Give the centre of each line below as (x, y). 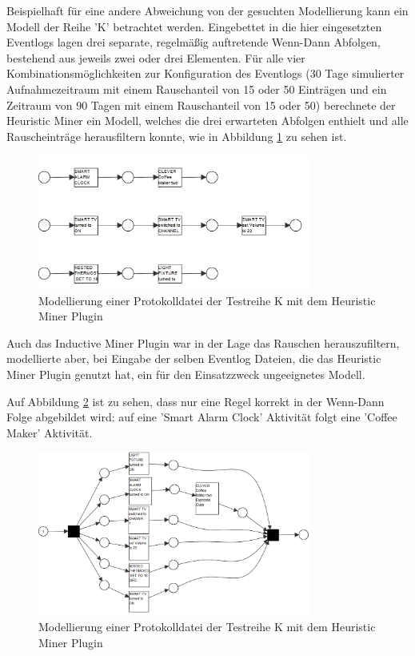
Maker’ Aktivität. (50, 432)
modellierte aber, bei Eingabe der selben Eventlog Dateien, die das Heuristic (194, 358)
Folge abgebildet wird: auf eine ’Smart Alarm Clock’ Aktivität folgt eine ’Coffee (202, 417)
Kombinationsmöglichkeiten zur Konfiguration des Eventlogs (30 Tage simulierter (206, 73)
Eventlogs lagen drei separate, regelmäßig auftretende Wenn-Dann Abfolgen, (194, 42)
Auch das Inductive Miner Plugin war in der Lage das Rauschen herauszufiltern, (203, 342)
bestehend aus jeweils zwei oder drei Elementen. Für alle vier (156, 57)
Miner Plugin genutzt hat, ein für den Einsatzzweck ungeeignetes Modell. (186, 374)
